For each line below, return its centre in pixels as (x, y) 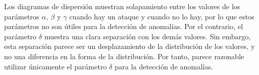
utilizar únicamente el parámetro (56, 66)
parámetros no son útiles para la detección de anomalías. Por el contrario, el (124, 26)
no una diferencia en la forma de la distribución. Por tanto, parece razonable (124, 56)
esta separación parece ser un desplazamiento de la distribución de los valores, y (129, 46)
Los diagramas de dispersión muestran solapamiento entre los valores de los (122, 6)
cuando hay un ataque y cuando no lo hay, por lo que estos (162, 16)
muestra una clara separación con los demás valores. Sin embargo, (147, 36)
